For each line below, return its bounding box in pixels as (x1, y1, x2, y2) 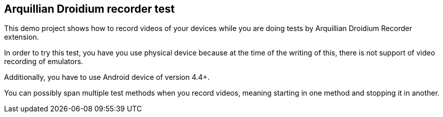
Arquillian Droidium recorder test (4, 3, 175, 15)
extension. (4, 33, 39, 42)
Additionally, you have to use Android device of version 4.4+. (4, 73, 210, 82)
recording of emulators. (4, 57, 83, 66)
